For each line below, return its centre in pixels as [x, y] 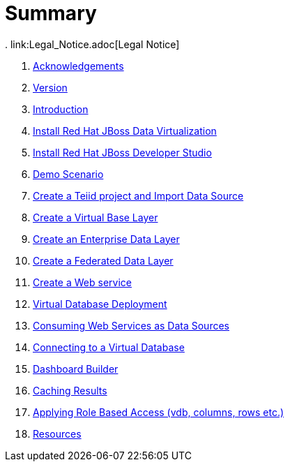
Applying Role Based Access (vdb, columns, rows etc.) [159, 412]
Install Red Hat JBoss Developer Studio [122, 152]
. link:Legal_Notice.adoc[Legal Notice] [92, 44]
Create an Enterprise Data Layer [106, 239]
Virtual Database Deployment [100, 304]
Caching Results [70, 390]
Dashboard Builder [76, 369]
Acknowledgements [78, 66]
